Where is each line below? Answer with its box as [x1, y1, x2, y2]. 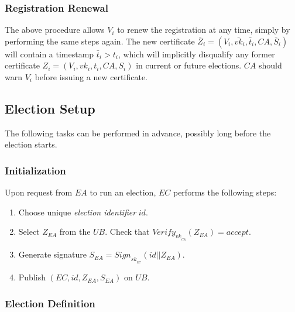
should [258, 59, 282, 71]
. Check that [105, 225, 150, 238]
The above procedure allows [5, 23, 105, 36]
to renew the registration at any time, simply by [117, 23, 290, 36]
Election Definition [5, 296, 95, 310]
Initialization [5, 163, 66, 177]
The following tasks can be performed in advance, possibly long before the [5, 126, 271, 139]
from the [59, 225, 91, 238]
